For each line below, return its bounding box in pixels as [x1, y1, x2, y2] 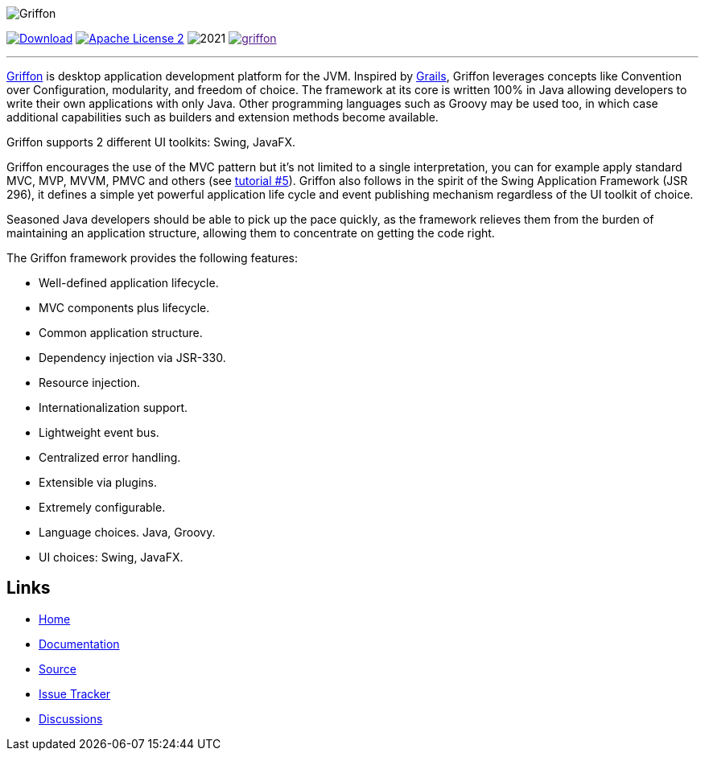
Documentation [39, 636, 120, 651]
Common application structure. [39, 326, 203, 339]
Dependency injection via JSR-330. [39, 351, 226, 364]
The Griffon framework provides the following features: [6, 251, 299, 265]
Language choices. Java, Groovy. [39, 525, 216, 539]
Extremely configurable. [39, 500, 166, 514]
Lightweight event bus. [39, 426, 159, 439]
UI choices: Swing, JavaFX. [39, 550, 183, 564]
